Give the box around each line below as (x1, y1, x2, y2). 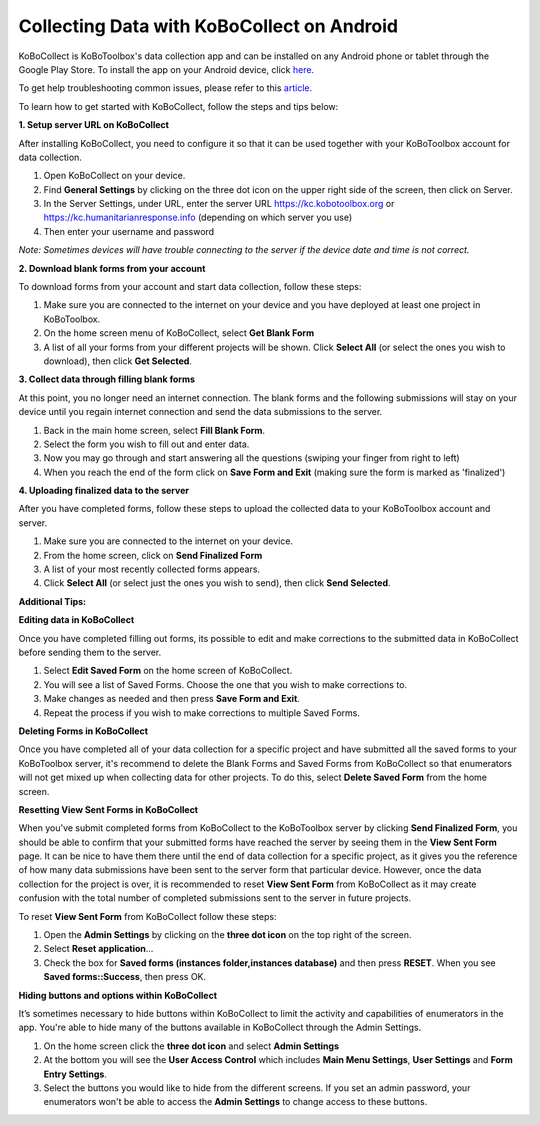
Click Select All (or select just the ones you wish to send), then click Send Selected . (43, 577, 391, 589)
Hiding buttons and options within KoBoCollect (18, 989, 218, 1001)
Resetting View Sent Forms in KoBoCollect (18, 803, 199, 815)
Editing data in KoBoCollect (18, 614, 135, 626)
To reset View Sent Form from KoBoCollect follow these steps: (18, 910, 277, 922)
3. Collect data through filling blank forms (18, 373, 195, 385)
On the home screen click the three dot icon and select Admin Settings (43, 1040, 340, 1052)
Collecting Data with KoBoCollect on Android (18, 15, 399, 37)
